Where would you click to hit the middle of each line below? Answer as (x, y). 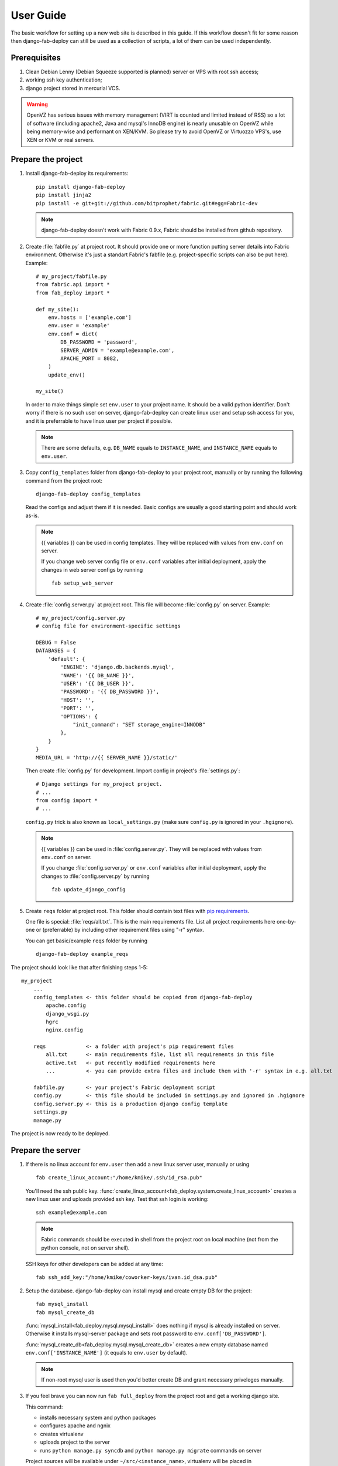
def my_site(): (58, 309)
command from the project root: (64, 480)
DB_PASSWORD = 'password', (99, 342)
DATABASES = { (56, 651)
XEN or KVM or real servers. (61, 140)
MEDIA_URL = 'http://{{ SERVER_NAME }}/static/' (107, 757)
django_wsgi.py (68, 1014)
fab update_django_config (89, 890)
